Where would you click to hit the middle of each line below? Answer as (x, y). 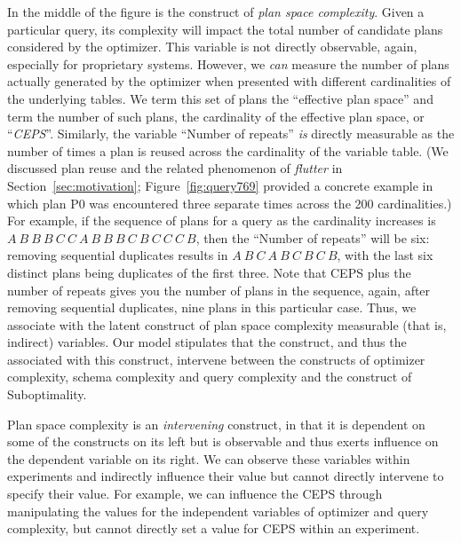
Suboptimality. (47, 394)
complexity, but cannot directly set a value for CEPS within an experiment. (214, 528)
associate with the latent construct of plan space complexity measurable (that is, (227, 324)
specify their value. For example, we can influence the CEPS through (195, 494)
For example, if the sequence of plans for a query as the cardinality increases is (222, 220)
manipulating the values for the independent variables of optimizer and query (218, 511)
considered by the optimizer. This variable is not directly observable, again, (212, 47)
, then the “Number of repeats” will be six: (313, 237)
